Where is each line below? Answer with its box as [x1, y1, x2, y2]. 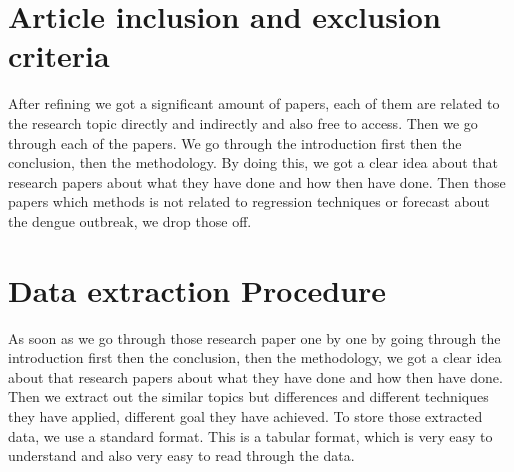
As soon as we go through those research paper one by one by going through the [8, 327, 501, 348]
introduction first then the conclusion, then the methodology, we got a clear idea [8, 347, 502, 368]
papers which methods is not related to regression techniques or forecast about [8, 191, 490, 212]
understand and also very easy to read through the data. [8, 445, 355, 466]
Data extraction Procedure [8, 269, 387, 310]
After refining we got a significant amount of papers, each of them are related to [8, 93, 500, 114]
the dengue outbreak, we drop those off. [8, 210, 252, 231]
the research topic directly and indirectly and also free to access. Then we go [8, 112, 478, 133]
